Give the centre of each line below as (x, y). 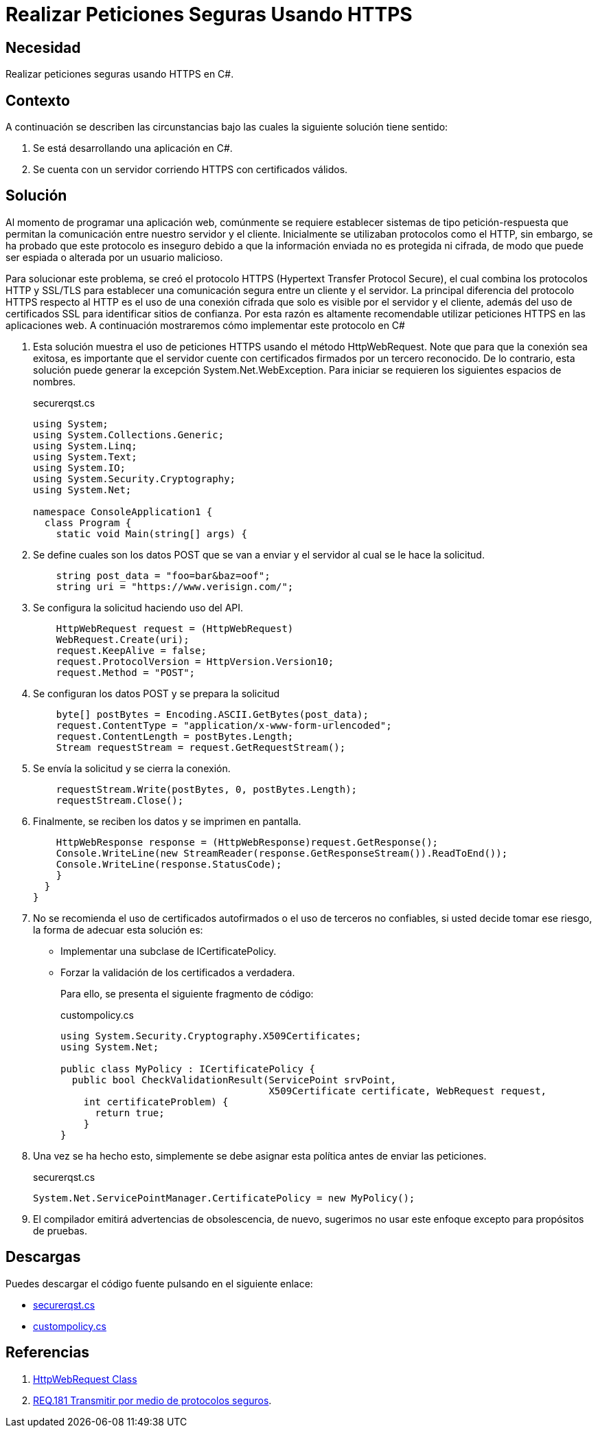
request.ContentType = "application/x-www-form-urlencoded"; (224, 725)
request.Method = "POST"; (126, 672)
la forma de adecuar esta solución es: (118, 929)
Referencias (48, 1353)
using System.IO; (79, 467)
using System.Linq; (85, 445)
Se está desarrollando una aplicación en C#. (133, 148)
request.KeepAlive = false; (131, 650)
